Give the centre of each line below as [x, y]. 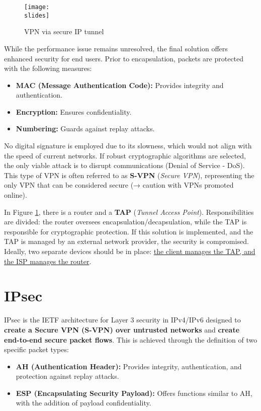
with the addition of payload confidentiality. [83, 403]
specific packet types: [36, 349]
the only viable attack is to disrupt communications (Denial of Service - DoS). [124, 165]
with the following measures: [48, 68]
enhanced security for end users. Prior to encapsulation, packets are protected [124, 58]
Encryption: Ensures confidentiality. [74, 111]
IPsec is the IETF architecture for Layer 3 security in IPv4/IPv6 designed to [122, 320]
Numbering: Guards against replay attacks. [85, 129]
